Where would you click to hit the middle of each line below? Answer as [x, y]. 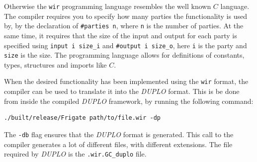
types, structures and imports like [55, 64]
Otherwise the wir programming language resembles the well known [108, 6]
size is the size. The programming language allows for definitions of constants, [124, 55]
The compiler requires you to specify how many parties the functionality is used [126, 16]
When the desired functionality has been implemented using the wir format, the [126, 81]
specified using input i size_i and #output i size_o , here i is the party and [126, 45]
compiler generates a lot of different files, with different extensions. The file [118, 144]
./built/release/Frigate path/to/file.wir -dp [82, 118]
